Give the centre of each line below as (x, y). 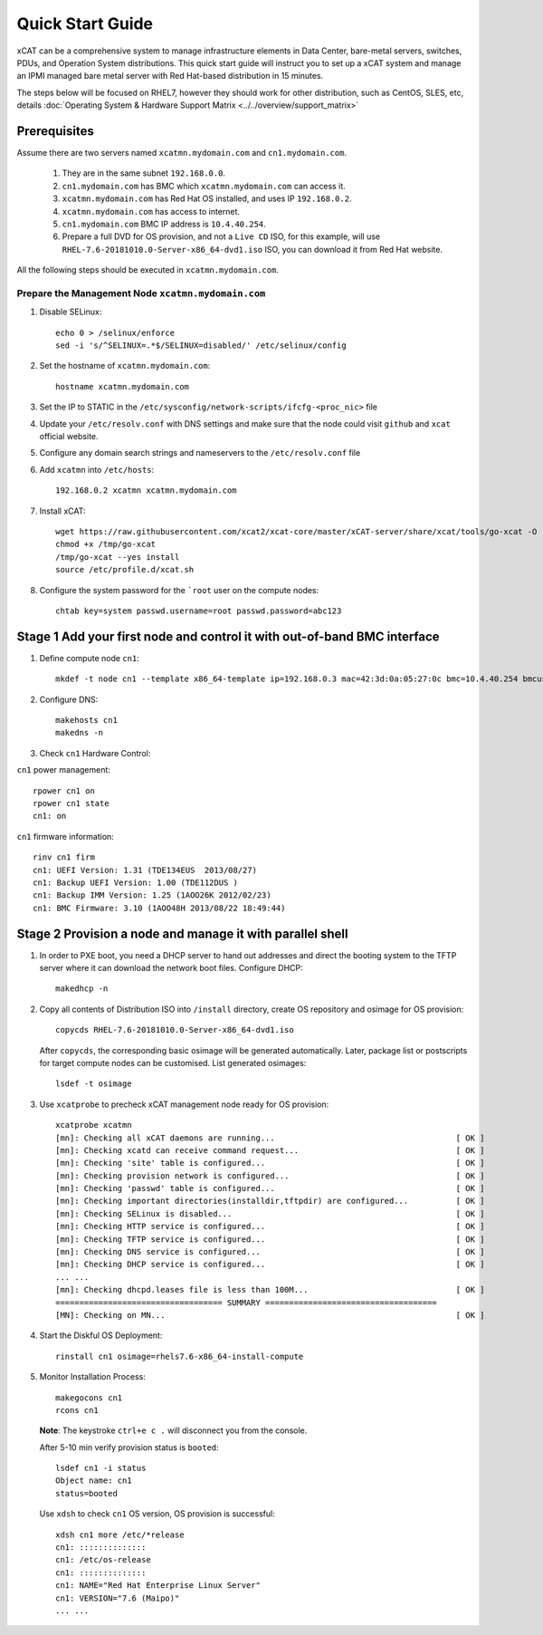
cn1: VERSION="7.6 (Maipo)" (118, 1598)
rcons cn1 (77, 1410)
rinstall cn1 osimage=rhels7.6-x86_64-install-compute (180, 1356)
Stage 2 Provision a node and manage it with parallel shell (182, 933)
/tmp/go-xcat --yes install (118, 557)
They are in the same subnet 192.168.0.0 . (144, 173)
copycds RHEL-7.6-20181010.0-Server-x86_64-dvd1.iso (175, 1030)
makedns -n (80, 733)
